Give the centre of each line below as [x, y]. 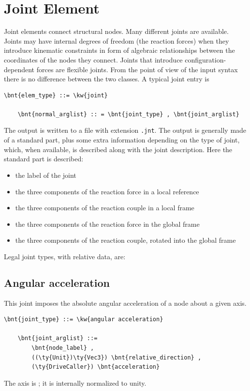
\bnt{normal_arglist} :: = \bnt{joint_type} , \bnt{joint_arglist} [128, 114]
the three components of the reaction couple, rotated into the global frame [125, 240]
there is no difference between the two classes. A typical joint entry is [107, 79]
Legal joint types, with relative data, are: [65, 256]
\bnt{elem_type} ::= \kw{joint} [56, 95]
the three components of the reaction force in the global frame [107, 224]
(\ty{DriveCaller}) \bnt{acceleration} [96, 367]
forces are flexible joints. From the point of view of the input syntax [137, 69]
